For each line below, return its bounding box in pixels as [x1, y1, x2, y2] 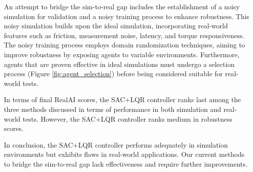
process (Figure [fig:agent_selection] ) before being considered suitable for [4, 68, 223, 79]
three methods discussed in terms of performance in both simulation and [4, 104, 221, 114]
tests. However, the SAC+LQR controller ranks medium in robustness [22, 113, 232, 124]
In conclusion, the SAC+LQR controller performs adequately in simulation [4, 139, 228, 150]
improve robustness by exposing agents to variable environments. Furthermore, [4, 49, 240, 59]
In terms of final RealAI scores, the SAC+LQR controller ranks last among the [4, 94, 241, 105]
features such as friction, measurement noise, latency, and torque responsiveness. [4, 30, 245, 40]
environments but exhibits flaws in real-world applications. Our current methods [4, 149, 245, 159]
